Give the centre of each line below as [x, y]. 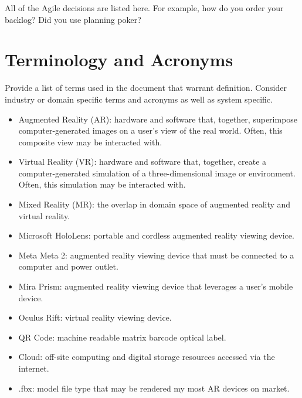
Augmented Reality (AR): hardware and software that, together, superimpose [158, 119]
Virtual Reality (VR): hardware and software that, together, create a [142, 161]
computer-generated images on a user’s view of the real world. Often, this [150, 130]
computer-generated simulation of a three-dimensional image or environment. [157, 173]
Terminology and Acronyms [119, 59]
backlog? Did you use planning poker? [73, 19]
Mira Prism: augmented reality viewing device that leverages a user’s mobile [156, 286]
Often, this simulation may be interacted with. [102, 184]
